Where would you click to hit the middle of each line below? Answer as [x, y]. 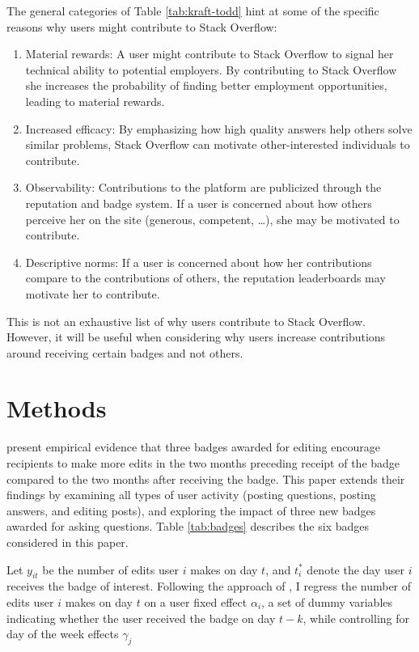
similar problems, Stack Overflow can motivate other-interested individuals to [218, 144]
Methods [57, 408]
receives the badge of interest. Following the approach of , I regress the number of [209, 586]
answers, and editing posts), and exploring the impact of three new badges [191, 510]
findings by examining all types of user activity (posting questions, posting [191, 495]
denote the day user [356, 569]
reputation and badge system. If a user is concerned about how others [199, 203]
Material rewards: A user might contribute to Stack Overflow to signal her [209, 54]
